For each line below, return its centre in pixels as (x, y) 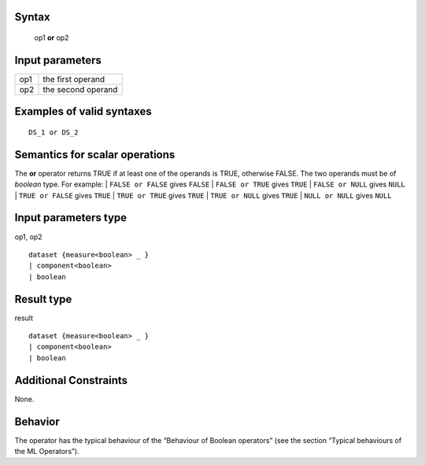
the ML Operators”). (47, 451)
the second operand (80, 89)
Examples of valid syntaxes (83, 111)
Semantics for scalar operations (95, 155)
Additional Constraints (71, 380)
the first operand (74, 79)
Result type (43, 299)
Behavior (37, 421)
